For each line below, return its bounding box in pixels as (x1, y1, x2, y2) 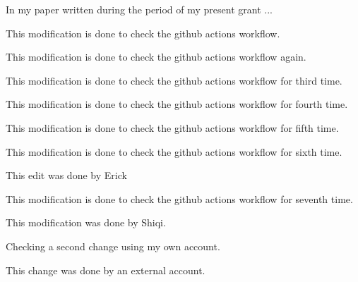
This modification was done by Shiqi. (6, 215, 166, 230)
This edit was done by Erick (6, 168, 127, 183)
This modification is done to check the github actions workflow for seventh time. (6, 191, 353, 206)
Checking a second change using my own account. (6, 238, 220, 253)
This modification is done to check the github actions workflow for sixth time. (6, 144, 342, 159)
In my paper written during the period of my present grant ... (6, 2, 273, 16)
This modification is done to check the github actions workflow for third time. (6, 73, 342, 87)
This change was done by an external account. (6, 262, 205, 277)
